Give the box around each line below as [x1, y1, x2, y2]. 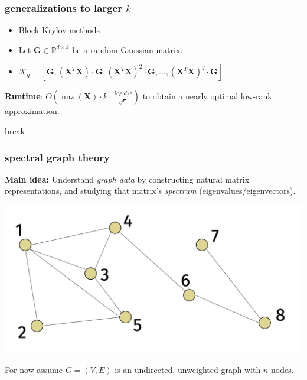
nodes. [271, 363, 294, 375]
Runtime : [5, 90, 43, 102]
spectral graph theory [5, 150, 110, 164]
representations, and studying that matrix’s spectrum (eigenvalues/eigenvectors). [5, 184, 296, 197]
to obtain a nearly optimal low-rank [142, 90, 272, 102]
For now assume [5, 363, 63, 375]
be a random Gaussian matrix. [72, 43, 183, 56]
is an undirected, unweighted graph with [115, 363, 261, 375]
